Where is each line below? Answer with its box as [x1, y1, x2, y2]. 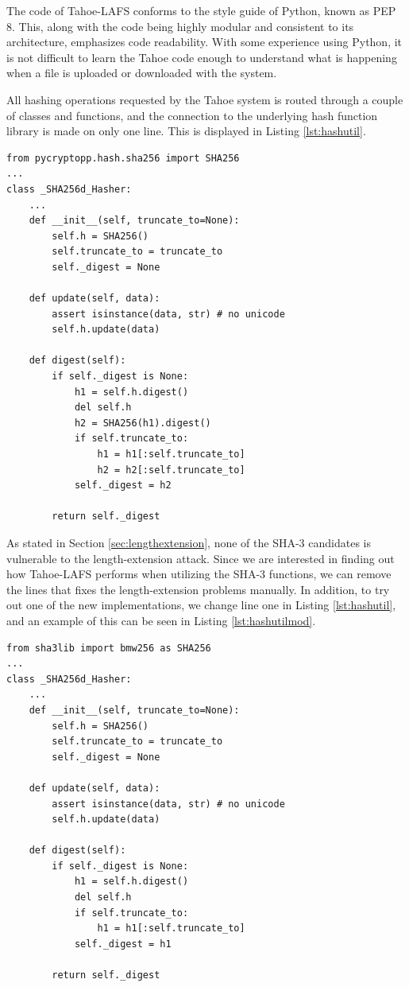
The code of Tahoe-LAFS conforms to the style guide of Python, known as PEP [6, 2, 396, 18]
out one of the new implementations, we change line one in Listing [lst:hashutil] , [6, 596, 396, 613]
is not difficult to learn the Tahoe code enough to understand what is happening [6, 49, 397, 65]
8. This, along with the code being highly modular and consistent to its [6, 17, 354, 34]
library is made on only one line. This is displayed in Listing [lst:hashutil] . [6, 122, 366, 139]
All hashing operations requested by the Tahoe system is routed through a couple [6, 91, 403, 107]
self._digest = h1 [74, 938, 172, 950]
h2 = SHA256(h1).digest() [74, 417, 211, 429]
